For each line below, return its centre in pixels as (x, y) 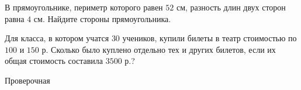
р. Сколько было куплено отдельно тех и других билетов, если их (159, 49)
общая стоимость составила (54, 61)
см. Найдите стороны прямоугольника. (102, 18)
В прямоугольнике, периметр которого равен (84, 7)
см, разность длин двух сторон (231, 7)
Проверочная (27, 80)
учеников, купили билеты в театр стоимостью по (210, 38)
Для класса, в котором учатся (57, 38)
